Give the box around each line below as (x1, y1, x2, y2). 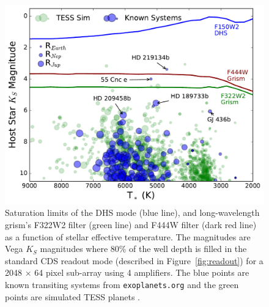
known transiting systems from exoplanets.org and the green (5, 278, 239, 291)
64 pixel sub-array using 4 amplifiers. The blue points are (34, 266, 249, 279)
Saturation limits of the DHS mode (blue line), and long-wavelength (5, 206, 260, 219)
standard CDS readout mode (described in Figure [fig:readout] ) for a (5, 254, 263, 267)
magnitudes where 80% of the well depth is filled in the (40, 242, 247, 255)
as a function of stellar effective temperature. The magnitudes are (5, 230, 251, 243)
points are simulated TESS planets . (5, 290, 140, 303)
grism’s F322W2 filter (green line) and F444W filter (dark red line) (5, 218, 257, 231)
